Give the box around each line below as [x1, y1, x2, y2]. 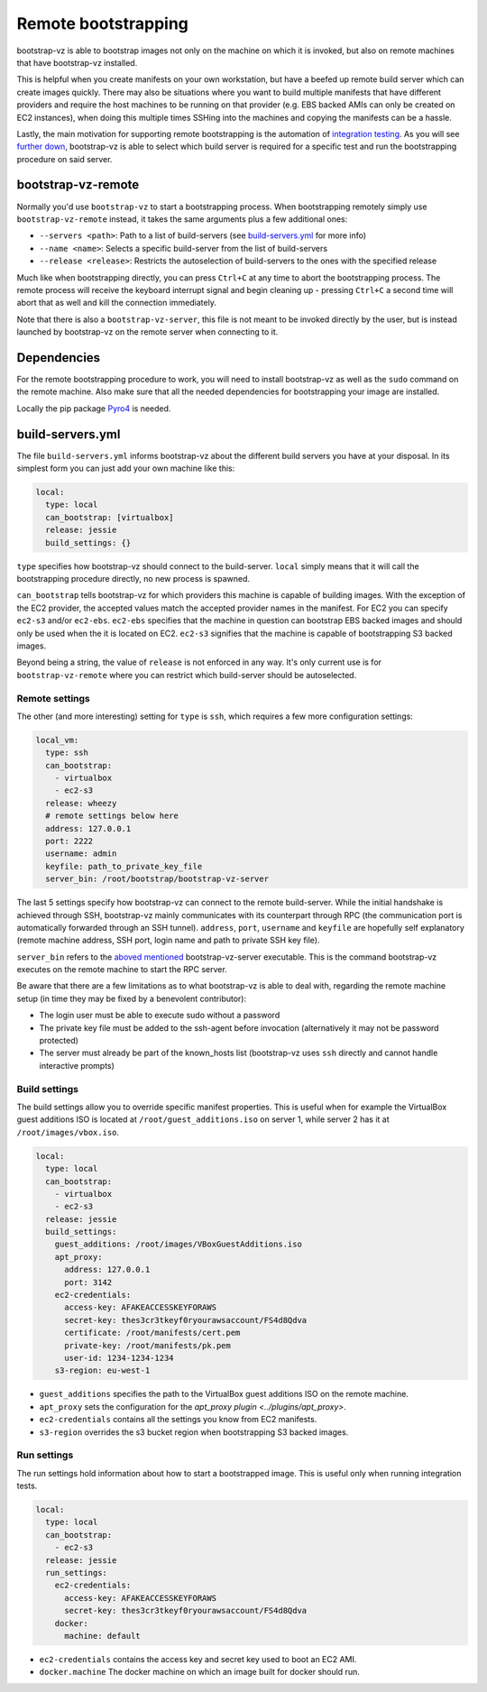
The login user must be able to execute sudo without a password [39, 1010, 280, 1021]
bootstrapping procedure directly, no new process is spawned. [16, 574, 251, 584]
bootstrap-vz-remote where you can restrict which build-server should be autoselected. [16, 669, 357, 680]
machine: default [64, 1631, 142, 1641]
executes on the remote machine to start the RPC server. [16, 964, 227, 975]
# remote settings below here [45, 811, 179, 821]
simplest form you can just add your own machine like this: [16, 463, 235, 474]
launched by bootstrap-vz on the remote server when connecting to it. [16, 326, 279, 337]
